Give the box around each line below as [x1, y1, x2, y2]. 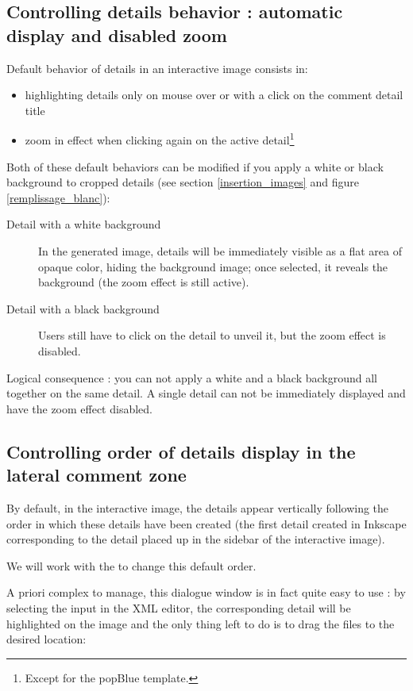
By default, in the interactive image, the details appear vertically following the [6, 499, 389, 516]
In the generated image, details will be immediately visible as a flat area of [38, 243, 402, 259]
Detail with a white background [6, 216, 161, 232]
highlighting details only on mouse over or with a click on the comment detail [25, 86, 403, 103]
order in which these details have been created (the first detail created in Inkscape [6, 515, 407, 532]
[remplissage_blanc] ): [6, 189, 110, 205]
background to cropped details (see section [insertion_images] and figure [6, 174, 359, 190]
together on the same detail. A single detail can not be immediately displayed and [6, 385, 406, 401]
